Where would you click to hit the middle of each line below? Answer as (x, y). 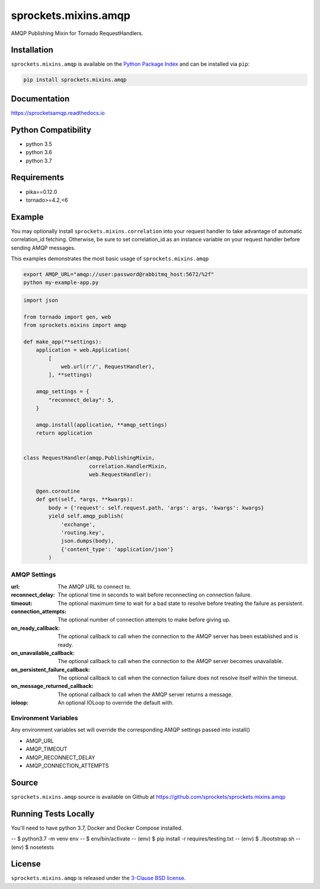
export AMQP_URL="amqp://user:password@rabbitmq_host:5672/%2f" (119, 274)
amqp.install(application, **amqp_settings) (102, 425)
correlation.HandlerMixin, (128, 466)
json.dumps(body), (88, 541)
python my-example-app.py (61, 283)
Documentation (40, 99)
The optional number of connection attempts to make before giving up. (144, 620)
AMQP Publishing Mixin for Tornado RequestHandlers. (77, 33)
